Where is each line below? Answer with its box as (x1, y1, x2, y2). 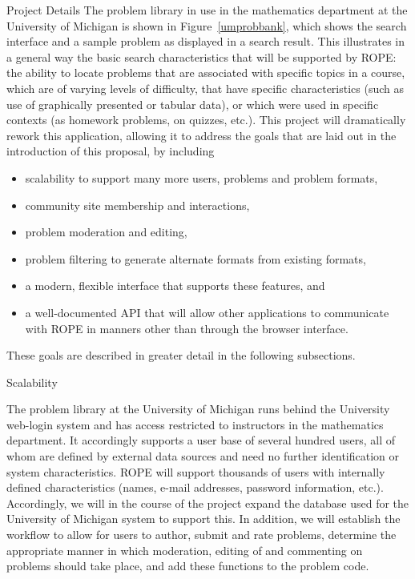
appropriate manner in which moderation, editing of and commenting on (6, 541, 363, 558)
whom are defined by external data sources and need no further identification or (6, 448, 400, 464)
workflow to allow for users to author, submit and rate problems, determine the (6, 526, 397, 543)
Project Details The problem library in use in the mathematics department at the (6, 2, 408, 18)
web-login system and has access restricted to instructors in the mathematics (6, 416, 384, 432)
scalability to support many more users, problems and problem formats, (25, 169, 378, 186)
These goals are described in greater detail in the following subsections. (6, 347, 356, 364)
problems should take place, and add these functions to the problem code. (6, 557, 369, 574)
